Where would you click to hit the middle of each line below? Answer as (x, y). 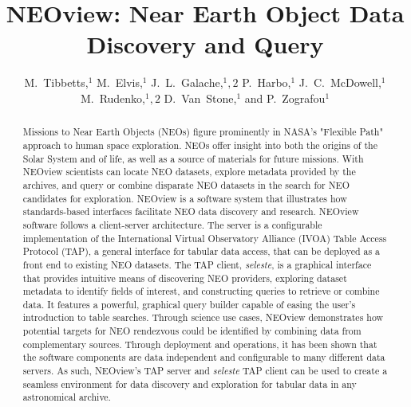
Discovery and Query (205, 44)
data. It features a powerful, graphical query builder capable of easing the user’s (189, 304)
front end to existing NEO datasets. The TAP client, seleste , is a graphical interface (197, 264)
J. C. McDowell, (340, 82)
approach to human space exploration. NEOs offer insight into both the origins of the (200, 145)
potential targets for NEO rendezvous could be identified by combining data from (192, 331)
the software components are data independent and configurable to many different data (204, 357)
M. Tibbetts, (56, 82)
